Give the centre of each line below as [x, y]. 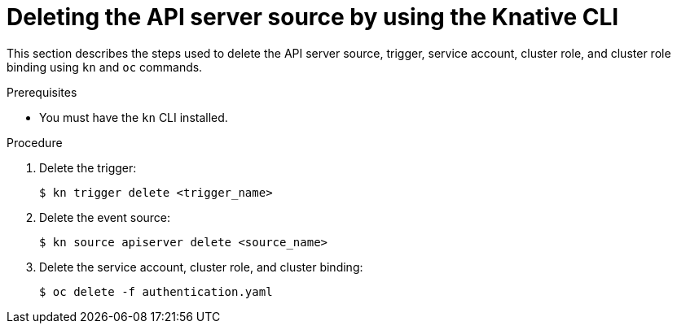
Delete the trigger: [88, 167]
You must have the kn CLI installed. [134, 117]
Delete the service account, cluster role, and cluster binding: [201, 267]
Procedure [35, 142]
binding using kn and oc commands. [105, 67]
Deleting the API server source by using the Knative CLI [313, 17]
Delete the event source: [105, 217]
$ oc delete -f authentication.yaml [156, 291]
